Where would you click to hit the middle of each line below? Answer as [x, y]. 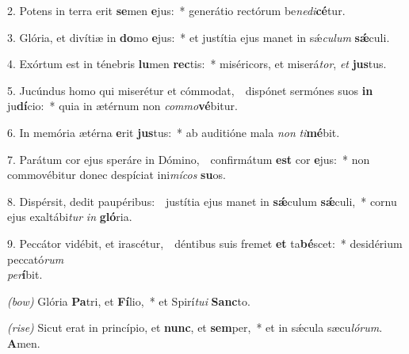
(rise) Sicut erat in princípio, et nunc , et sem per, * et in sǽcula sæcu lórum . [195, 327]
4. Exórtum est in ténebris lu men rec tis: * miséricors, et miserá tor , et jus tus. [197, 64]
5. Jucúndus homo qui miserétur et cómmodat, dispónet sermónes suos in [190, 90]
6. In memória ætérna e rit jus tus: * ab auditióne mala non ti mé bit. [174, 132]
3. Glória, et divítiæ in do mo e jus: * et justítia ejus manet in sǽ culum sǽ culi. [199, 37]
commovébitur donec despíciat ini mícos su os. [117, 175]
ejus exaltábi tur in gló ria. [70, 217]
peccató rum [36, 259]
